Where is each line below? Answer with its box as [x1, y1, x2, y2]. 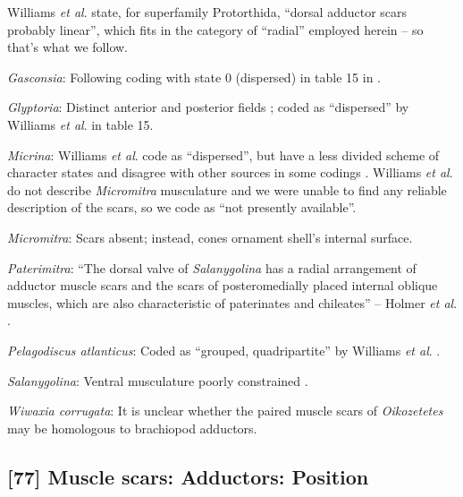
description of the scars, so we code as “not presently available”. [7, 198, 357, 217]
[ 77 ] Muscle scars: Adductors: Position [7, 462, 369, 490]
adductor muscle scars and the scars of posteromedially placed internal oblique [7, 276, 438, 295]
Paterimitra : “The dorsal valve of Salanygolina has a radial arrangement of [7, 258, 417, 277]
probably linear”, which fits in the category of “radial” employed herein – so [7, 20, 424, 39]
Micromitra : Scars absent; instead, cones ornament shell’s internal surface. [7, 227, 413, 246]
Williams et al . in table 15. [7, 115, 154, 133]
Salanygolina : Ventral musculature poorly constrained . [7, 371, 308, 390]
